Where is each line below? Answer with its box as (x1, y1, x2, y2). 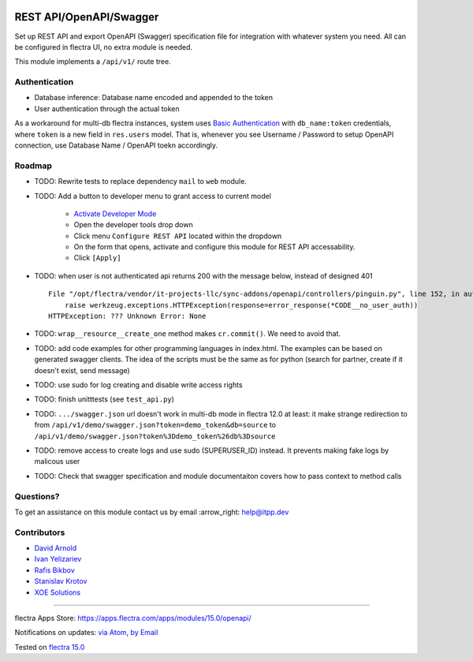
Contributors (14, 527, 65, 538)
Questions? (14, 491, 60, 502)
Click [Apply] (73, 253, 121, 263)
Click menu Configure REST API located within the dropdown (73, 231, 282, 241)
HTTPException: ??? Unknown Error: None (48, 312, 207, 321)
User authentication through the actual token (34, 103, 181, 114)
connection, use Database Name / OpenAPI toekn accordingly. (14, 140, 218, 150)
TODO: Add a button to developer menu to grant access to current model (34, 191, 272, 200)
